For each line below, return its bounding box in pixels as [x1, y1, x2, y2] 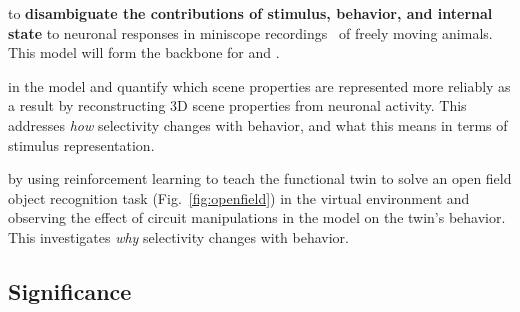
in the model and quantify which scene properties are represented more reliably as [8, 75, 511, 96]
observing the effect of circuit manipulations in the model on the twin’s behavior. [8, 207, 506, 228]
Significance [8, 275, 132, 306]
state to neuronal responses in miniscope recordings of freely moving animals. [8, 22, 493, 43]
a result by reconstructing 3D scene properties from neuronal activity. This [8, 95, 467, 116]
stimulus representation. [8, 134, 155, 155]
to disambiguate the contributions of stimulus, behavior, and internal [8, 3, 493, 23]
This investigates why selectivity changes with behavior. [8, 226, 349, 247]
